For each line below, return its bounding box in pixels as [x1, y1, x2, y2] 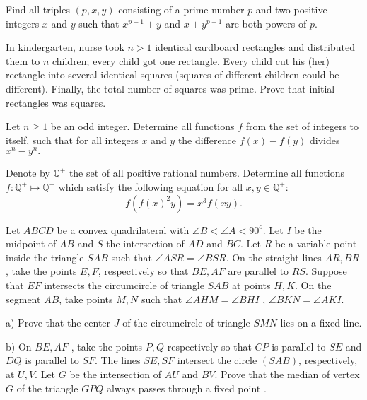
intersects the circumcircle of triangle [44, 277, 204, 292]
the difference [177, 132, 236, 147]
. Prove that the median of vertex [214, 366, 360, 381]
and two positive [255, 2, 327, 16]
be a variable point [274, 236, 357, 251]
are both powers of [226, 16, 307, 30]
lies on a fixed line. [280, 315, 362, 330]
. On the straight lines [226, 249, 322, 264]
